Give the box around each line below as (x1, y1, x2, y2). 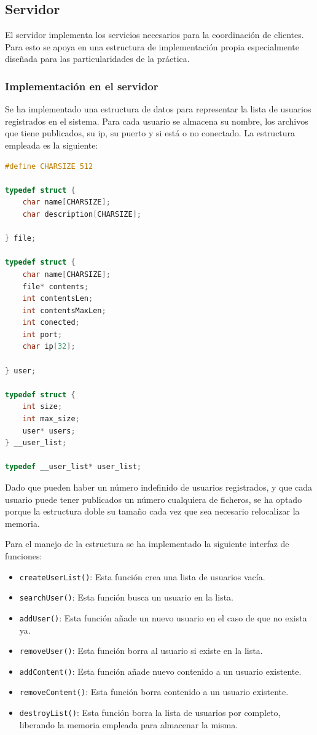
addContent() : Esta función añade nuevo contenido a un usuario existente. (19, 664, 302, 677)
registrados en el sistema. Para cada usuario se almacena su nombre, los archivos (5, 114, 308, 127)
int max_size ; (22, 414, 80, 424)
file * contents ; (22, 282, 89, 291)
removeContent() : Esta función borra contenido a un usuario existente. (19, 685, 289, 698)
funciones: (5, 549, 42, 562)
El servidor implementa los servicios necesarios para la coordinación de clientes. (5, 28, 304, 41)
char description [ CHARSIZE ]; (22, 209, 141, 219)
